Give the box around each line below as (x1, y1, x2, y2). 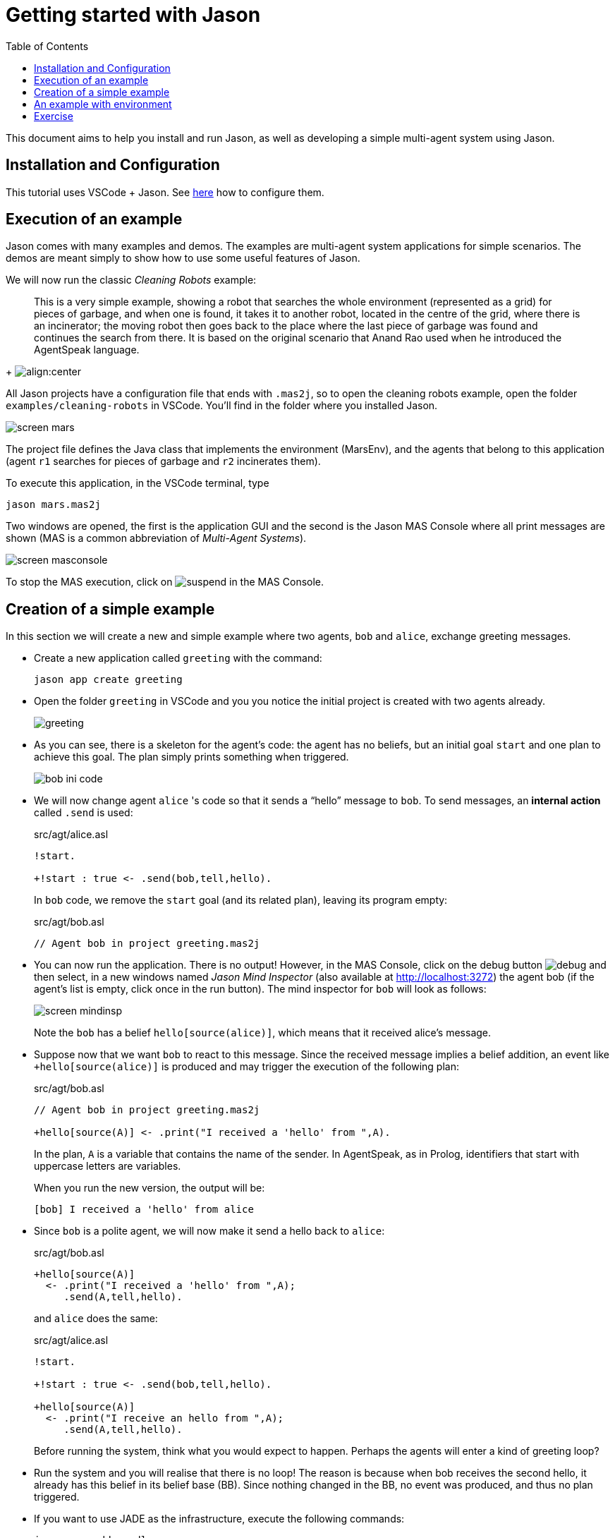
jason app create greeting (34, 674, 183, 686)
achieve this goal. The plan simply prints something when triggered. (34, 751, 349, 763)
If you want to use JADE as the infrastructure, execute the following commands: (34, 1513, 405, 1525)
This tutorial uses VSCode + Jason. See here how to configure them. (6, 186, 324, 198)
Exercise (34, 109, 73, 122)
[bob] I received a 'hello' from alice (34, 1204, 254, 1216)
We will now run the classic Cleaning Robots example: (6, 274, 257, 286)
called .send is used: (34, 806, 133, 819)
